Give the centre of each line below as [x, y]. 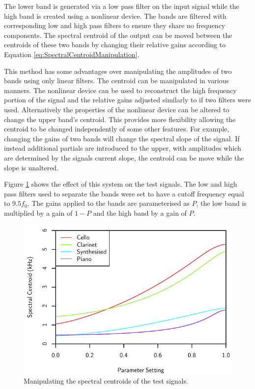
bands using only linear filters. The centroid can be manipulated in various [116, 81]
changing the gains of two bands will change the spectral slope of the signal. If [122, 138]
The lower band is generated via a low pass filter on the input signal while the [122, 6]
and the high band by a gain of [140, 212]
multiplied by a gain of [38, 212]
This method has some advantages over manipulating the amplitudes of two [118, 71]
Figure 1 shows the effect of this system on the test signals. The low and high [121, 184]
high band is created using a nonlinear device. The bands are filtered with [115, 16]
